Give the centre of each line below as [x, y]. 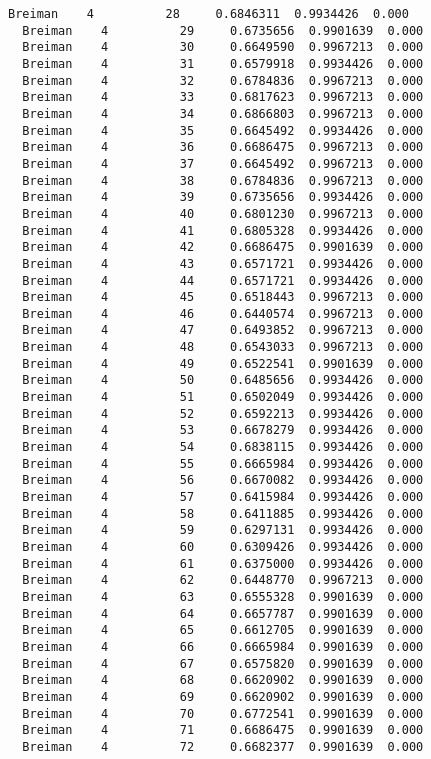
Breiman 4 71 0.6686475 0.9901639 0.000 [223, 730]
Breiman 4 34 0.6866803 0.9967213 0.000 [223, 113]
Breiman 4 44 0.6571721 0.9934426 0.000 [223, 280]
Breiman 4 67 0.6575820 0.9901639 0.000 [223, 663]
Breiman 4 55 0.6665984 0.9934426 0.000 [223, 463]
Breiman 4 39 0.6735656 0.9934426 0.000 [223, 197]
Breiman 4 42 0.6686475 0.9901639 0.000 [223, 247]
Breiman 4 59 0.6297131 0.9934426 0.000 [223, 530]
